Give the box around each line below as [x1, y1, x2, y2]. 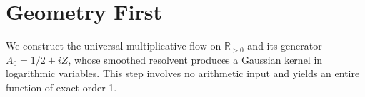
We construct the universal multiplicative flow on [6, 38, 221, 53]
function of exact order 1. [6, 79, 117, 94]
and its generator [247, 38, 322, 53]
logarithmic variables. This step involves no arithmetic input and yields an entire [6, 66, 360, 81]
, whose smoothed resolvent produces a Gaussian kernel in [68, 52, 323, 67]
